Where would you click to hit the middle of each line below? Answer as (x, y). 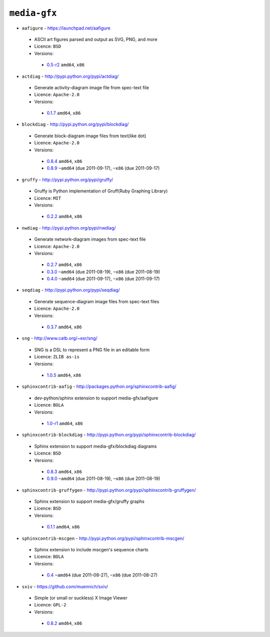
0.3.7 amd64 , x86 (64, 327)
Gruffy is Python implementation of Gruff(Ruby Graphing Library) (101, 191)
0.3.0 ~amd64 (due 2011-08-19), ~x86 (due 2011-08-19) (103, 272)
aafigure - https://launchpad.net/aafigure (66, 28)
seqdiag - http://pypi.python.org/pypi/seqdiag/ (71, 290)
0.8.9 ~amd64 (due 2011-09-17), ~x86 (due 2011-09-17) (103, 168)
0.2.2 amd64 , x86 (64, 217)
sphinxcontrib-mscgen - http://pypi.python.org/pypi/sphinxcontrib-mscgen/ (103, 538)
